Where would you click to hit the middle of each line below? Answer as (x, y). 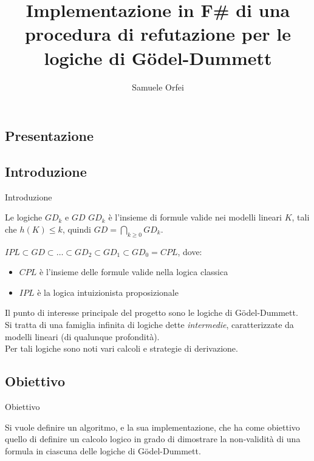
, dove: (190, 251)
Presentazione (49, 136)
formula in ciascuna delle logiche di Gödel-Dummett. (103, 450)
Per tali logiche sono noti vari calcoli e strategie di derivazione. (121, 348)
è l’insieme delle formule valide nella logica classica (134, 272)
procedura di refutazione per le (158, 34)
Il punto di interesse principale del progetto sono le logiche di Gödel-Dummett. (152, 312)
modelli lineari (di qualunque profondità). (82, 336)
